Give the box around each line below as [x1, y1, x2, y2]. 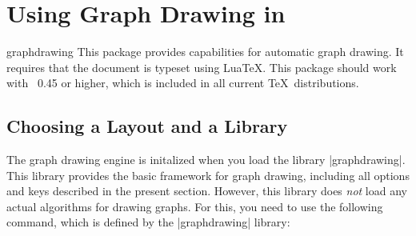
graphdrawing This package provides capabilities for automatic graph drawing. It [6, 43, 404, 60]
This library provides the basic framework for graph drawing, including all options [6, 166, 410, 183]
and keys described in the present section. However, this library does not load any [6, 182, 407, 199]
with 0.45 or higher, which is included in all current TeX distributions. [6, 74, 359, 91]
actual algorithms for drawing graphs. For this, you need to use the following [6, 198, 383, 214]
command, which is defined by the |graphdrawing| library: [6, 214, 290, 230]
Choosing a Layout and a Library [6, 114, 288, 138]
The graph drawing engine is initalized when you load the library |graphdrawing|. [6, 151, 406, 168]
